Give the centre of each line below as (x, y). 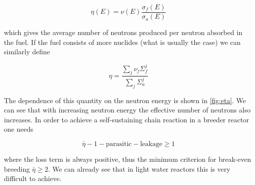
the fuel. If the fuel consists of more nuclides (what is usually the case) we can (122, 42)
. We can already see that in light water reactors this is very (139, 168)
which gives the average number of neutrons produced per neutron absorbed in (123, 32)
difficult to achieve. (33, 178)
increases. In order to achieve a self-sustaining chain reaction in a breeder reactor (127, 119)
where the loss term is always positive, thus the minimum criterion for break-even (127, 159)
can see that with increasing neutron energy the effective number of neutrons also (127, 110)
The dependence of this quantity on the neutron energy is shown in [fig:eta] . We (125, 100)
